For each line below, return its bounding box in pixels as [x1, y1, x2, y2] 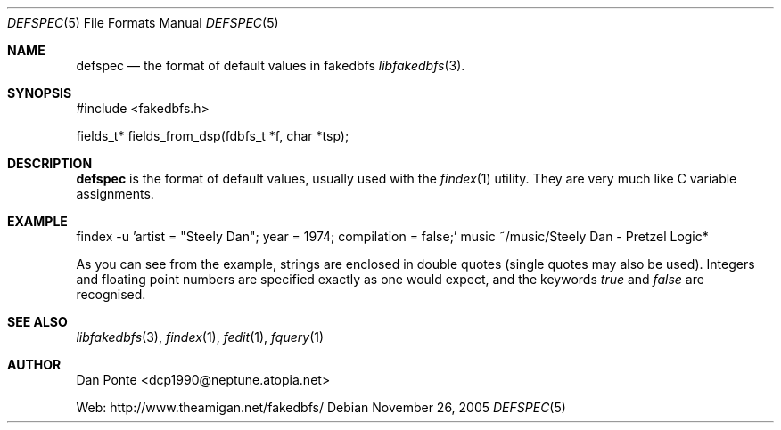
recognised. [76, 287, 146, 302]
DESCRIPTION [7, 156, 93, 171]
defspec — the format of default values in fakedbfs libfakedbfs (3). [76, 58, 465, 73]
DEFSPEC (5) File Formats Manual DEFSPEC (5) [7, 15, 279, 30]
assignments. [76, 186, 154, 201]
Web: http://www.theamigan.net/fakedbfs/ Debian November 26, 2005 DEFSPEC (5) [76, 400, 566, 415]
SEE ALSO [7, 314, 68, 329]
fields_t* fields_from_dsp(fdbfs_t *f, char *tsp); [76, 128, 349, 143]
